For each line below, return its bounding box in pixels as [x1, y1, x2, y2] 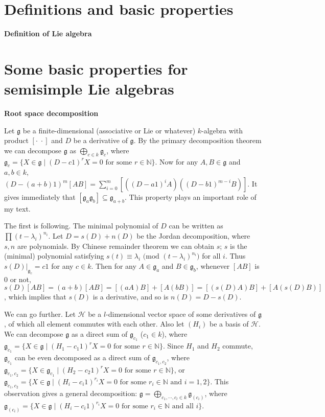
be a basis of [210, 318, 249, 329]
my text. [4, 203, 31, 214]
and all [172, 402, 194, 410]
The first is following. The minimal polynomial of [4, 220, 158, 231]
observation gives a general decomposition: [4, 387, 137, 398]
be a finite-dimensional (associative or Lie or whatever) [22, 125, 196, 135]
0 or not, [4, 273, 31, 284]
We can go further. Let [4, 308, 76, 319]
